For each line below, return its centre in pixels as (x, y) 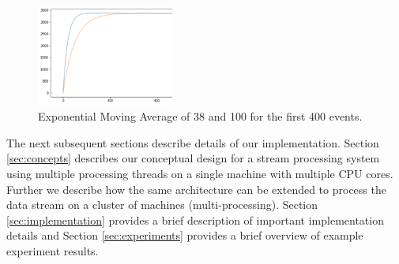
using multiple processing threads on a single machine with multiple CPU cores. (200, 173)
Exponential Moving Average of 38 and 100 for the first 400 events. (200, 116)
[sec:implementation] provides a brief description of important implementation (195, 219)
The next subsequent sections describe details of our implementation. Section (193, 142)
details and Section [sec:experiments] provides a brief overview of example (185, 235)
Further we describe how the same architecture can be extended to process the (196, 189)
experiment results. (53, 250)
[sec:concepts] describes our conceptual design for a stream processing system (193, 158)
